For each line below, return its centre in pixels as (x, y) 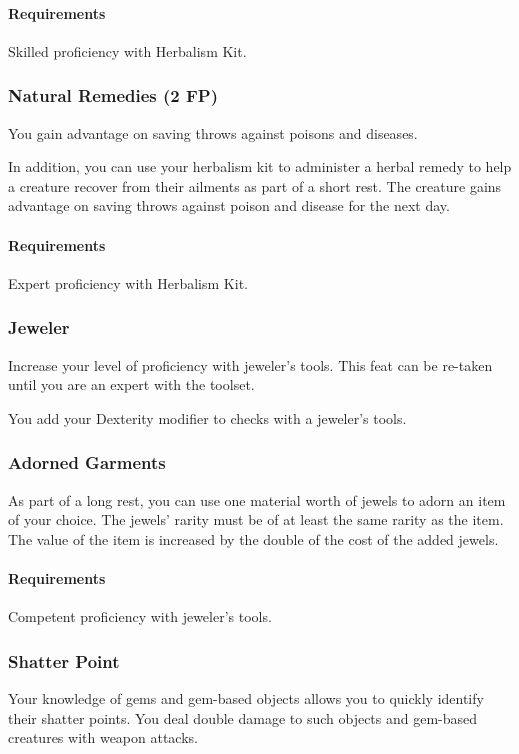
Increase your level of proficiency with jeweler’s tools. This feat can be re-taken (250, 364)
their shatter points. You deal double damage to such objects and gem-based (243, 717)
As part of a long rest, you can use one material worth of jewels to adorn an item (257, 499)
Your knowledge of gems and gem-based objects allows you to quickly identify (246, 697)
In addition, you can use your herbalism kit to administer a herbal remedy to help (260, 166)
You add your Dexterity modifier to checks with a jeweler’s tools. (207, 417)
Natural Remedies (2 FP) (113, 95)
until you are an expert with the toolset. (131, 384)
